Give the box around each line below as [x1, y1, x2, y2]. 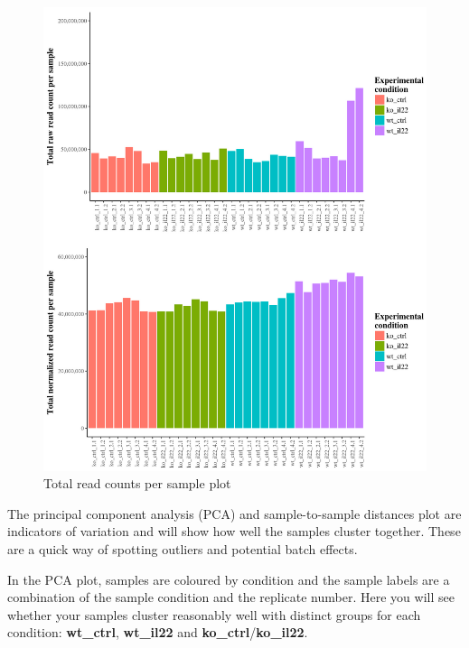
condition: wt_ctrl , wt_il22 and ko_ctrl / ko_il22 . [7, 623, 308, 642]
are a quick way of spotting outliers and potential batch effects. [7, 539, 358, 558]
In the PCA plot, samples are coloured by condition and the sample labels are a [7, 569, 450, 588]
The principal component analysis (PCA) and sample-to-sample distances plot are [7, 504, 462, 523]
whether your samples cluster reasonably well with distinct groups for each [7, 605, 421, 624]
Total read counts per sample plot [43, 474, 231, 493]
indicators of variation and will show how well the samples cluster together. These [7, 522, 461, 541]
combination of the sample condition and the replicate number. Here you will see [7, 588, 455, 606]
